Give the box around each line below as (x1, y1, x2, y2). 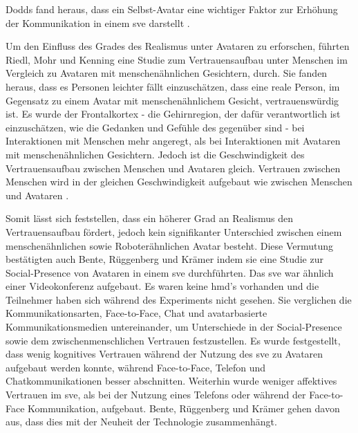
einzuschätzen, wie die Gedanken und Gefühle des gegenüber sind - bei (6, 120, 305, 134)
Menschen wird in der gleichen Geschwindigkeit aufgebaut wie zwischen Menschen (6, 174, 352, 189)
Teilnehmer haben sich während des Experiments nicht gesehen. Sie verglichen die (6, 292, 352, 306)
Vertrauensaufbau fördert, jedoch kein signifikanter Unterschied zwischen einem (6, 224, 342, 239)
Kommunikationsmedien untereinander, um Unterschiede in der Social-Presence (6, 320, 342, 334)
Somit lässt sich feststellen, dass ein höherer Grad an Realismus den (6, 211, 294, 225)
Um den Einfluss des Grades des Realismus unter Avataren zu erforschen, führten (6, 39, 350, 53)
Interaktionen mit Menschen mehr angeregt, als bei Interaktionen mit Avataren (6, 133, 341, 148)
